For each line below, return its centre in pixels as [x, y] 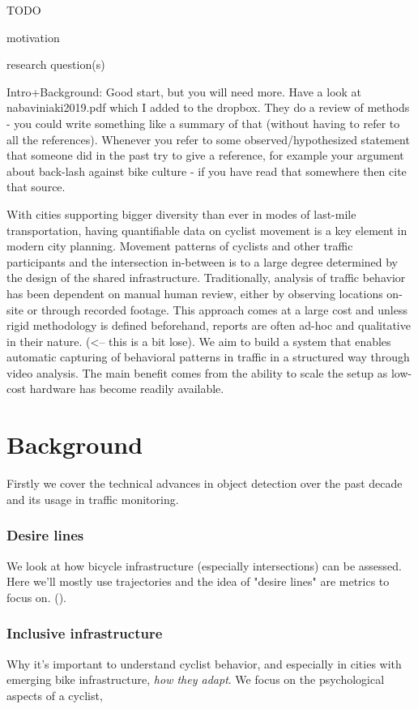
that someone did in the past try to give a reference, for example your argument [205, 155]
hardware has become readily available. [127, 389]
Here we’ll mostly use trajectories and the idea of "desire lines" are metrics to [198, 581]
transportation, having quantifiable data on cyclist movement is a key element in [207, 230]
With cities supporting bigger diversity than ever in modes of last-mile [181, 214]
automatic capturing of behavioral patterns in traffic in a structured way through [208, 357]
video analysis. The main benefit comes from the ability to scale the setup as [197, 372]
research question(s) [56, 64]
